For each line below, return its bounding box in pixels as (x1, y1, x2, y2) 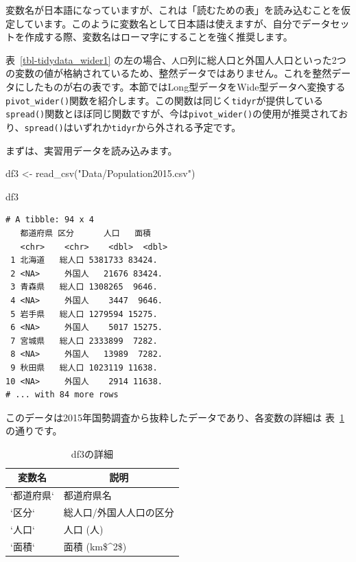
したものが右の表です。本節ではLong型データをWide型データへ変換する (24, 80, 346, 94)
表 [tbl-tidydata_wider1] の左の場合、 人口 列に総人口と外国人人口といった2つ (5, 52, 346, 67)
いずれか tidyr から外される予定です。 (73, 119, 241, 134)
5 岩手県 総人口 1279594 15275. (10, 309, 158, 319)
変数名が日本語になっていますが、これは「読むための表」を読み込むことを (5, 3, 342, 16)
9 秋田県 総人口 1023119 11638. (10, 362, 158, 373)
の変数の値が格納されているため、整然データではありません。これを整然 (5, 66, 332, 80)
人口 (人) (63, 522, 104, 536)
